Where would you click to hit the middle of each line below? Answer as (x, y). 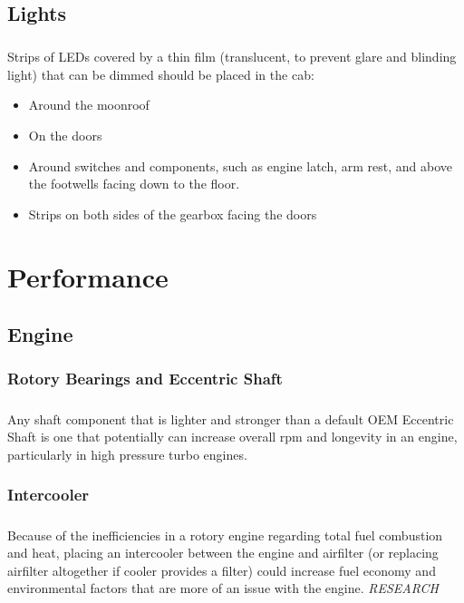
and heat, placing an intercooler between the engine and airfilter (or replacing (223, 553)
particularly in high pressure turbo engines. (127, 454)
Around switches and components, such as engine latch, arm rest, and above (241, 165)
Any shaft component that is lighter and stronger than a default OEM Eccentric (231, 418)
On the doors (65, 135)
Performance (88, 276)
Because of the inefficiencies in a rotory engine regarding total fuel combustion (225, 535)
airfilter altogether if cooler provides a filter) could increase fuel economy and (222, 570)
